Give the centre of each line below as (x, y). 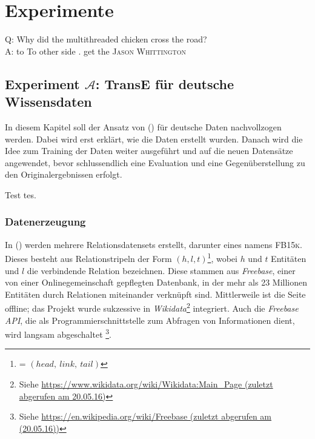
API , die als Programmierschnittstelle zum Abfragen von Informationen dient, (150, 320)
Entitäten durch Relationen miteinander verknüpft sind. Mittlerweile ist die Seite (155, 294)
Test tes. (21, 194)
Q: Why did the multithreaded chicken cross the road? (106, 39)
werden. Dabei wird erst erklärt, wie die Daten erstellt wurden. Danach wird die (154, 139)
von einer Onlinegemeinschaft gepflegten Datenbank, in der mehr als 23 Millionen (156, 282)
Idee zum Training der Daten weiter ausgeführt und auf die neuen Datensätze (149, 151)
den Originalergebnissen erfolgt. (64, 174)
